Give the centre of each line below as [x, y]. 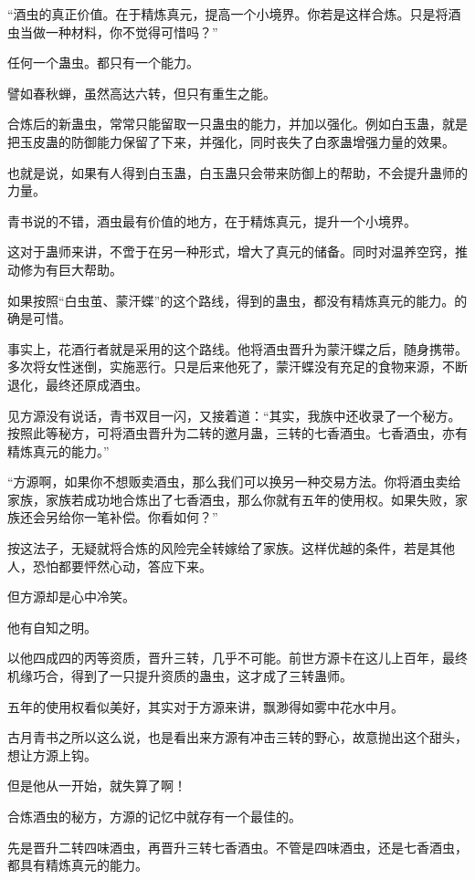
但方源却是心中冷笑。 [71, 597]
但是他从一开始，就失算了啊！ [97, 786]
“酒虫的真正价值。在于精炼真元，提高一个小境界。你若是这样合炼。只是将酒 [234, 14]
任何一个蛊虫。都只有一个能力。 [103, 63]
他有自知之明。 [52, 627]
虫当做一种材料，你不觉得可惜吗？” [113, 31]
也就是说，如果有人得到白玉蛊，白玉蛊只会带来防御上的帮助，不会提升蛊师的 [237, 172]
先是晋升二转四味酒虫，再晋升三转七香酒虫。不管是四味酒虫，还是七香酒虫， [237, 847]
